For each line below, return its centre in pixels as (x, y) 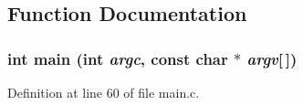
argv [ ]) (272, 58)
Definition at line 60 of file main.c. (104, 92)
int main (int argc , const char (118, 58)
